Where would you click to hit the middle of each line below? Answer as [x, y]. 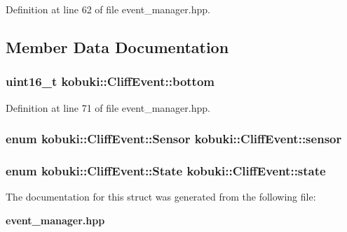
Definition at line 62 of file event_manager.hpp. [108, 9]
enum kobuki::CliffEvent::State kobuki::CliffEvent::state [166, 170]
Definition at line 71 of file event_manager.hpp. [108, 107]
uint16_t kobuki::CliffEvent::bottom [110, 81]
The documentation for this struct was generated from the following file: [161, 197]
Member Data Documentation [117, 46]
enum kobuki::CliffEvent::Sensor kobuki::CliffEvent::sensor [174, 139]
